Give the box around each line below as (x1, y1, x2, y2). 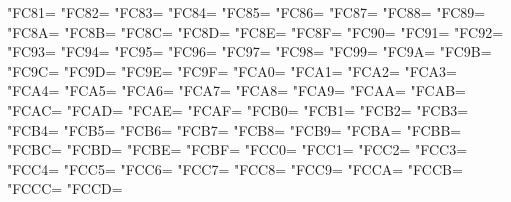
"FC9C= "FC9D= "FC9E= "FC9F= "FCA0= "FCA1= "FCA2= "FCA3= (7, 60, 458, 81)
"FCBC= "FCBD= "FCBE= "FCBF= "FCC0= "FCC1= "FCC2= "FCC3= (7, 139, 468, 160)
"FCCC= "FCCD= (7, 178, 123, 199)
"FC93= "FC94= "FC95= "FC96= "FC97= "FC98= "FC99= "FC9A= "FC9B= (7, 41, 492, 62)
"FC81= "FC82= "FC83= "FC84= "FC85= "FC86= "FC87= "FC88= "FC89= (7, 2, 486, 22)
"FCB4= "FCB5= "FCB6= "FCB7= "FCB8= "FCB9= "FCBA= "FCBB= (7, 119, 462, 140)
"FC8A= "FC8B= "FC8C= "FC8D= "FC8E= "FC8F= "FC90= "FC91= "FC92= (7, 21, 504, 42)
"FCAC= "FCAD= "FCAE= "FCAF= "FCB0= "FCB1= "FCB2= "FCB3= (7, 99, 469, 120)
